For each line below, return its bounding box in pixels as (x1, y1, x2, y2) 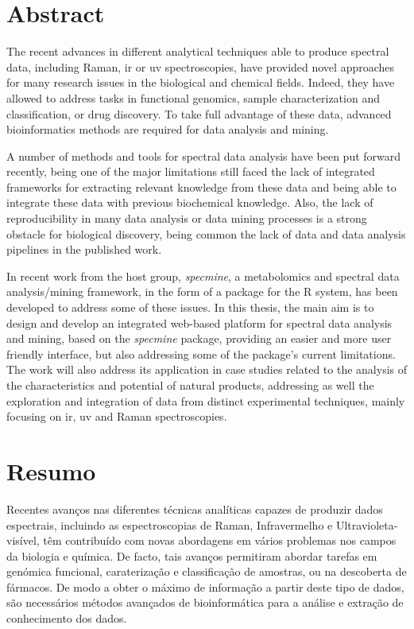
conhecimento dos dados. (6, 610, 127, 627)
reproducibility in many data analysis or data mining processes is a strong (6, 210, 367, 227)
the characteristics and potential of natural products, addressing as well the (6, 377, 374, 393)
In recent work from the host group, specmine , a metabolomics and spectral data (6, 267, 400, 284)
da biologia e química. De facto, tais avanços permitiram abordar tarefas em (6, 547, 377, 564)
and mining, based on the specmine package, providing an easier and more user (6, 330, 392, 347)
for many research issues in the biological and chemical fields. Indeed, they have (6, 74, 395, 91)
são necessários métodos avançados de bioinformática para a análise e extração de (6, 594, 404, 611)
